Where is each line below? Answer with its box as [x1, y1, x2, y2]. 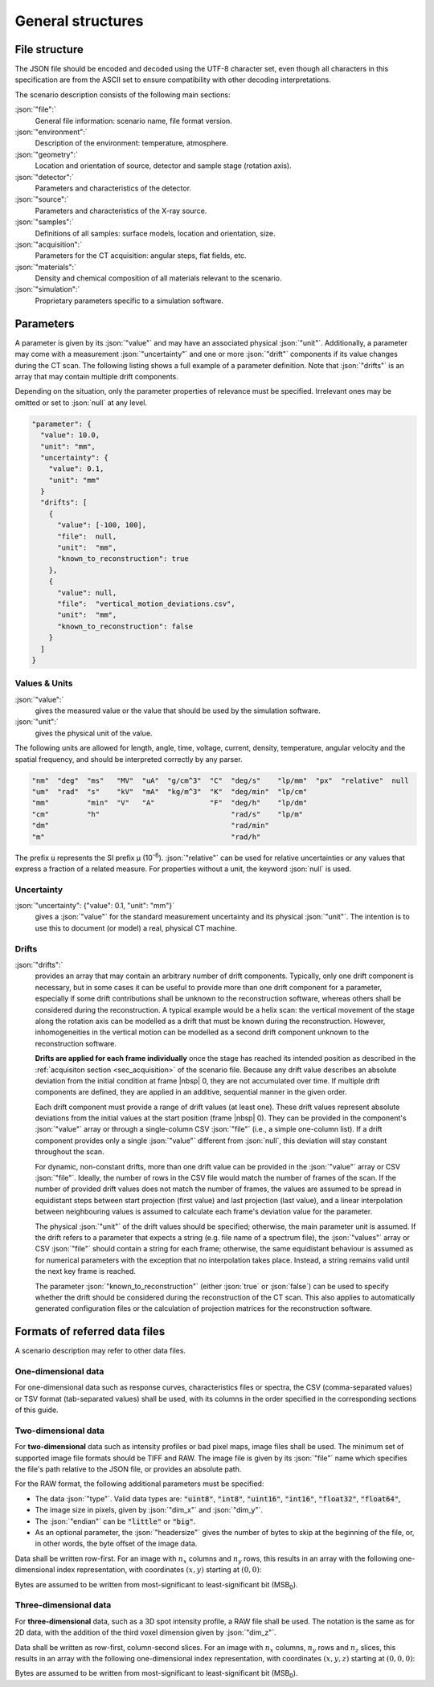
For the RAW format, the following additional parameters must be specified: [14, 1479, 264, 1488]
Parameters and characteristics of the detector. [35, 183, 192, 193]
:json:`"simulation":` [14, 285, 80, 294]
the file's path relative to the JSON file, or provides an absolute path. [14, 1464, 242, 1474]
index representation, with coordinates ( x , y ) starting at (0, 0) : [56, 1565, 262, 1574]
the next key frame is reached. [35, 1267, 137, 1276]
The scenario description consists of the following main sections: [14, 89, 231, 100]
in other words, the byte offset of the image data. [35, 1539, 198, 1549]
